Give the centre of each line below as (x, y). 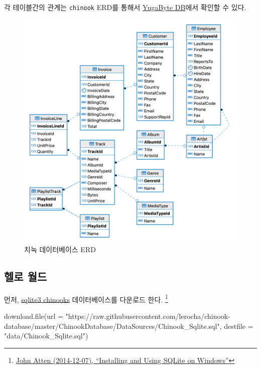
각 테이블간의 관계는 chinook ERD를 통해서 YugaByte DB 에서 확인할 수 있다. (125, 7)
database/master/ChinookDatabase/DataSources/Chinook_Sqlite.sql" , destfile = (129, 326)
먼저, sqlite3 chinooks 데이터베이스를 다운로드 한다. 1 (86, 298)
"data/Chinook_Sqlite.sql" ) (46, 336)
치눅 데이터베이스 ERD (60, 249)
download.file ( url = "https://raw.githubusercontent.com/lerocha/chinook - (117, 316)
